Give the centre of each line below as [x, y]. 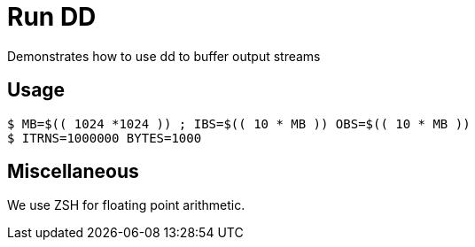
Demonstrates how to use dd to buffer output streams [164, 56]
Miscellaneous [73, 172]
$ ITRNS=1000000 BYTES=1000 [105, 138]
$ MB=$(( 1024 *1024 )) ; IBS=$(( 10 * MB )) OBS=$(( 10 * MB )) [239, 123]
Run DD [52, 17]
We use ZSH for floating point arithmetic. [126, 205]
